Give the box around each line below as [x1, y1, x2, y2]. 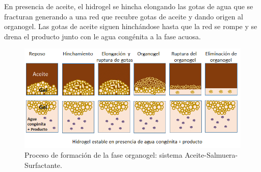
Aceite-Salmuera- [185, 150, 238, 160]
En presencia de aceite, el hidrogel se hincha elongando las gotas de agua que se [4, 1, 253, 11]
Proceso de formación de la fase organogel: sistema [24, 150, 182, 160]
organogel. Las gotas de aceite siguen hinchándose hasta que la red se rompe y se [4, 21, 257, 32]
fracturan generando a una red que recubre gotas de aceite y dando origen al [4, 11, 243, 21]
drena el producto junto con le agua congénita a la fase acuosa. [4, 31, 201, 41]
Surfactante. [24, 160, 62, 170]
